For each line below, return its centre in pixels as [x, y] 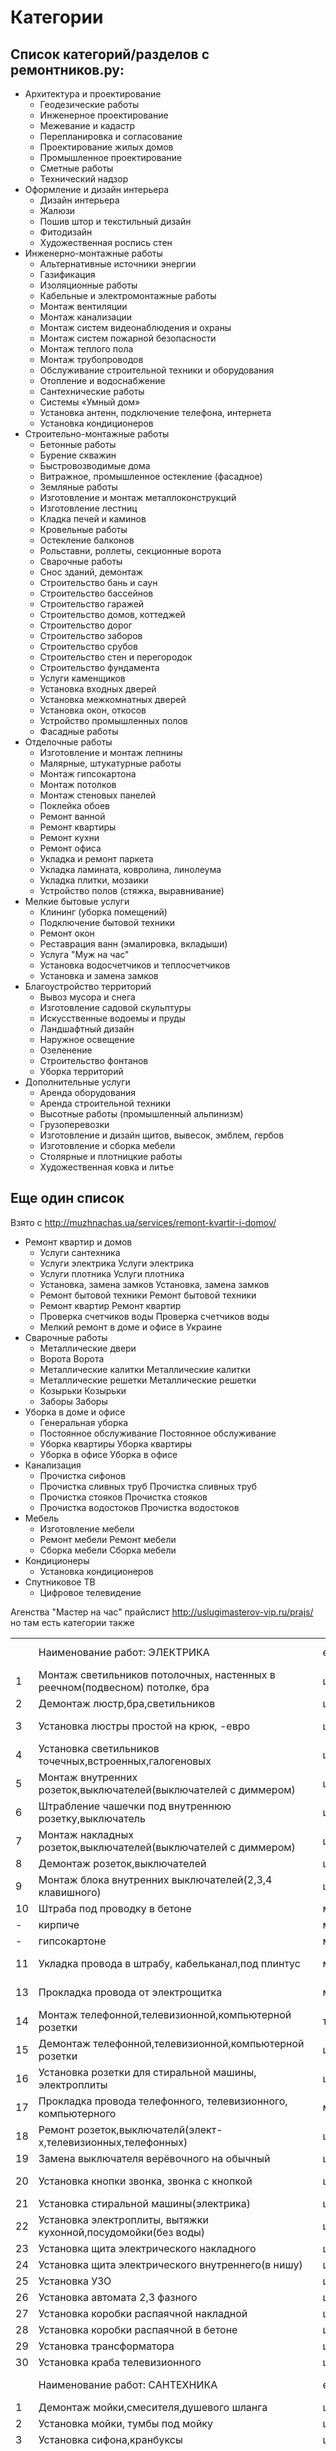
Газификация [67, 274]
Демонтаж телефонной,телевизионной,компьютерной [171, 2043]
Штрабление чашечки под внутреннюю [135, 1806]
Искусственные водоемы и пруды [113, 1018]
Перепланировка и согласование [111, 136]
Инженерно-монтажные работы [93, 253]
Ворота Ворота [72, 1358]
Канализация [53, 1465]
